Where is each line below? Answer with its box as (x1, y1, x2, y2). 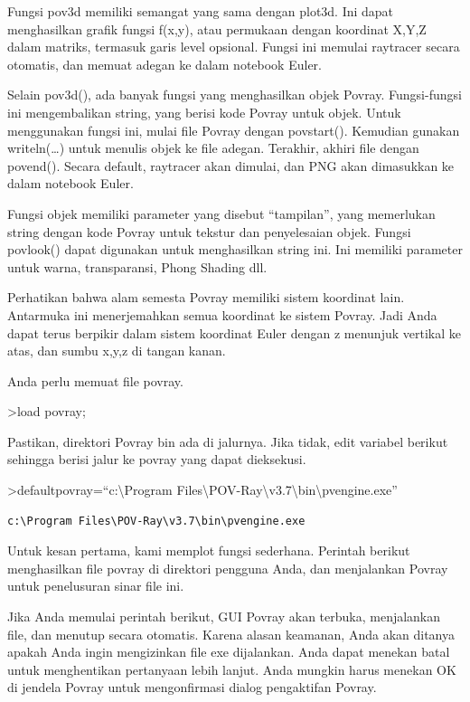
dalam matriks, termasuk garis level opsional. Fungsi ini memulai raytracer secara (7, 37, 460, 56)
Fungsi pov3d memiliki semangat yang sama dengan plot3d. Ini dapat (7, 2, 394, 20)
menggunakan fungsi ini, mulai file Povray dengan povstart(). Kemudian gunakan (7, 120, 460, 139)
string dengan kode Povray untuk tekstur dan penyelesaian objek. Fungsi (7, 222, 411, 241)
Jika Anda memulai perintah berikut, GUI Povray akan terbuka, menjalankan (7, 607, 441, 626)
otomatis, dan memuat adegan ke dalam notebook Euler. (7, 54, 322, 73)
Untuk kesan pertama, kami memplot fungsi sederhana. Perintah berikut (7, 541, 410, 560)
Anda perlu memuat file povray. (7, 371, 183, 390)
